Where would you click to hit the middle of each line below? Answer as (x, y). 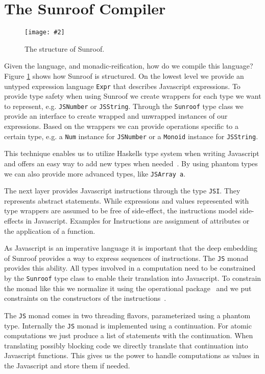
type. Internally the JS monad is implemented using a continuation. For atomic (128, 325)
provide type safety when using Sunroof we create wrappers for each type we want (133, 96)
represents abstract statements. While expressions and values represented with (127, 200)
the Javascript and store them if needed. (67, 365)
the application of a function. (50, 230)
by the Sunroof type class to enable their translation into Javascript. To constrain (133, 278)
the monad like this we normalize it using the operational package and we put (128, 288)
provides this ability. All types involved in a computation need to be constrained (130, 268)
